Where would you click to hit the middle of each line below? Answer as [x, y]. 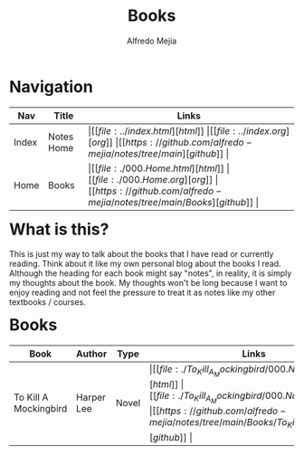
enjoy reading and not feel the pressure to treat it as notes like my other [142, 293]
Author [92, 354]
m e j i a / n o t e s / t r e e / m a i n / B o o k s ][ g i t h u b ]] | [174, 202]
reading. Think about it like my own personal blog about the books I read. [145, 264]
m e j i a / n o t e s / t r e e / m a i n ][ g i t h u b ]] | [159, 153]
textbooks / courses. [48, 302]
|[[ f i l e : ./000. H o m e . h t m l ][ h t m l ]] [156, 168]
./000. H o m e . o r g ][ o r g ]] [165, 179]
